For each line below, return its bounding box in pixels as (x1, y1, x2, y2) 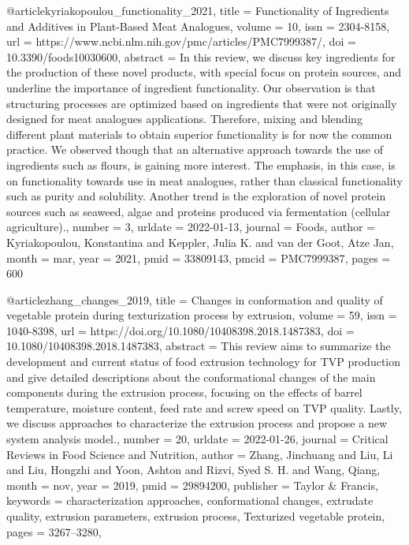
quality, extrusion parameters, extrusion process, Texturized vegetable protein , (6, 508, 385, 524)
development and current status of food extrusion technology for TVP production (6, 353, 401, 370)
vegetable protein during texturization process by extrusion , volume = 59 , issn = (6, 307, 397, 323)
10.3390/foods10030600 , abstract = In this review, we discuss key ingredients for (6, 48, 396, 65)
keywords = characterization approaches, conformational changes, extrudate (6, 492, 374, 509)
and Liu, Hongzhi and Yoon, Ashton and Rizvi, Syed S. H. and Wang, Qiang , (6, 461, 381, 478)
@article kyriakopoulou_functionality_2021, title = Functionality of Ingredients (6, 2, 389, 18)
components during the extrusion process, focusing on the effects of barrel (6, 384, 363, 401)
